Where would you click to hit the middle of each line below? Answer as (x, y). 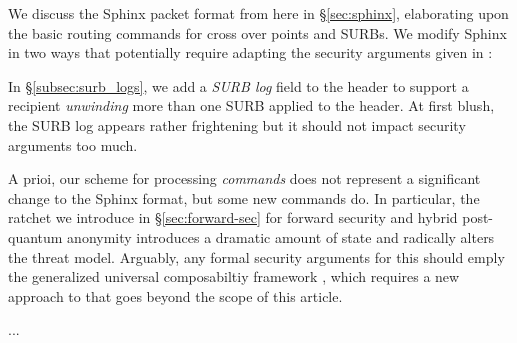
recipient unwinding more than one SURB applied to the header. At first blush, (251, 105)
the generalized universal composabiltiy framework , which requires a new (234, 276)
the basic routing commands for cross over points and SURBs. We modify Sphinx (257, 32)
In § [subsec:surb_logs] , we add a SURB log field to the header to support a (238, 85)
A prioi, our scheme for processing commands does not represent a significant (244, 178)
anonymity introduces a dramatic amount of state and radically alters (281, 236)
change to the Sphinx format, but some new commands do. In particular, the (244, 197)
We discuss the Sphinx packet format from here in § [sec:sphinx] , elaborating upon (258, 13)
